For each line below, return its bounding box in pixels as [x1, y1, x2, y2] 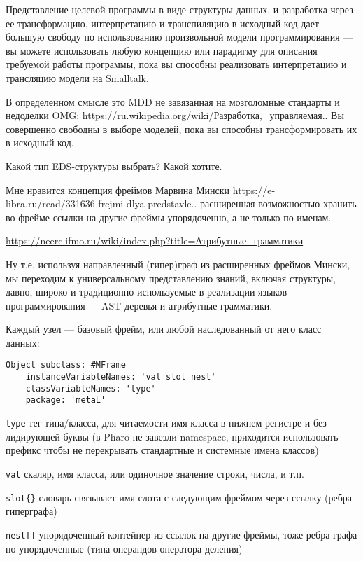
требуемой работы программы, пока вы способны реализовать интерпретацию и [6, 57, 347, 71]
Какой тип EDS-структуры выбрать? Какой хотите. [6, 158, 222, 173]
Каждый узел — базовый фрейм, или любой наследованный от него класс [6, 321, 322, 336]
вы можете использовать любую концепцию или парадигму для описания [6, 43, 318, 57]
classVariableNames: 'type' [25, 383, 156, 394]
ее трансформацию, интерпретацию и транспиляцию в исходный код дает [6, 15, 319, 30]
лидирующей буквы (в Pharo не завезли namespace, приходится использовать [6, 429, 339, 443]
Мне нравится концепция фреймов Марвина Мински [6, 182, 230, 197]
